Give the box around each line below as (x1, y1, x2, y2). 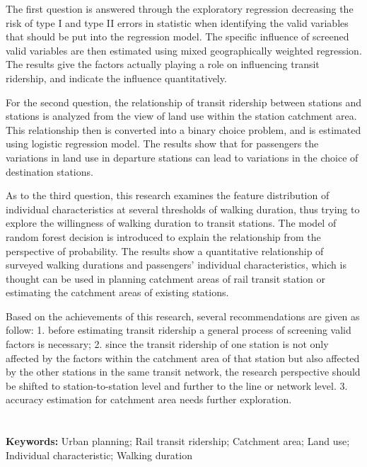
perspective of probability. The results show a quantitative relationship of (6, 243, 324, 258)
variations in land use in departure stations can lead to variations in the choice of (6, 150, 359, 164)
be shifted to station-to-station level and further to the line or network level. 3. (6, 378, 348, 393)
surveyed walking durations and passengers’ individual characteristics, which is (6, 257, 346, 272)
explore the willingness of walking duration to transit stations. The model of (6, 215, 337, 230)
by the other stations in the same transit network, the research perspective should (6, 364, 361, 379)
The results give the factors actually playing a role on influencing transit (6, 57, 320, 72)
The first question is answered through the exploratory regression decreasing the (6, 1, 354, 16)
